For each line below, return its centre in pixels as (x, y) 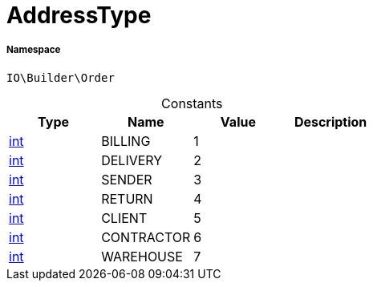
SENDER (127, 179)
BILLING (126, 141)
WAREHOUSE (142, 256)
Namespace (34, 50)
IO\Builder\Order (61, 77)
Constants (192, 103)
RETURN (127, 198)
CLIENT (124, 218)
